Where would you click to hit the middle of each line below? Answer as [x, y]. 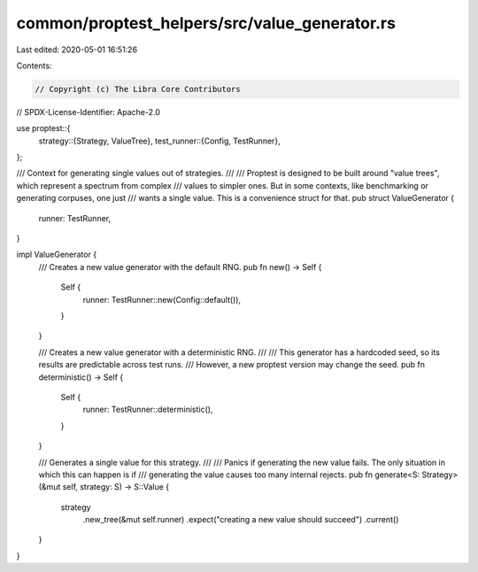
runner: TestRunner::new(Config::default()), [162, 299]
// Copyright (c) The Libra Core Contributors [138, 89]
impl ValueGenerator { [57, 255]
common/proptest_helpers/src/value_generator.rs [206, 23]
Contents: [34, 66]
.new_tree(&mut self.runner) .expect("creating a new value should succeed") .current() [241, 520]
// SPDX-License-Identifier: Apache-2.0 [89, 112]
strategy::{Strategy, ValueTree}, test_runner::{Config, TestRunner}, [159, 141]
